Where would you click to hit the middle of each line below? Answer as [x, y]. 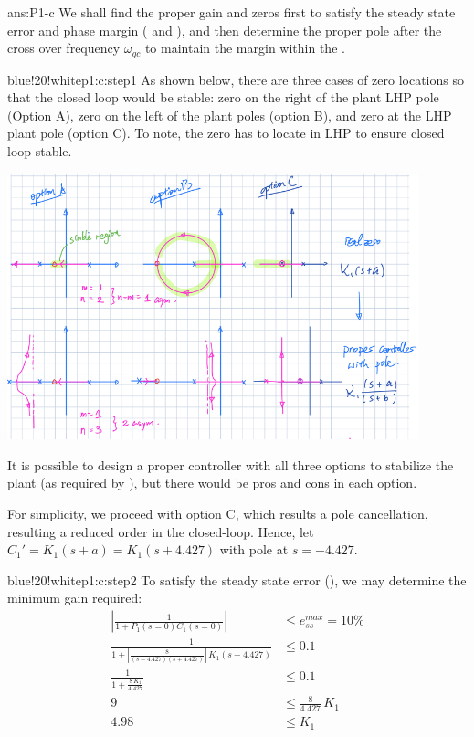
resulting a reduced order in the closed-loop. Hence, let [161, 531]
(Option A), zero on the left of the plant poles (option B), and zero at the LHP [230, 115]
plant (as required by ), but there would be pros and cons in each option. [212, 483]
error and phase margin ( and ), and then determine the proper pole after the [225, 30]
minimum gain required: [75, 598]
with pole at [254, 549]
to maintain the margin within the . [245, 48]
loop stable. [40, 151]
